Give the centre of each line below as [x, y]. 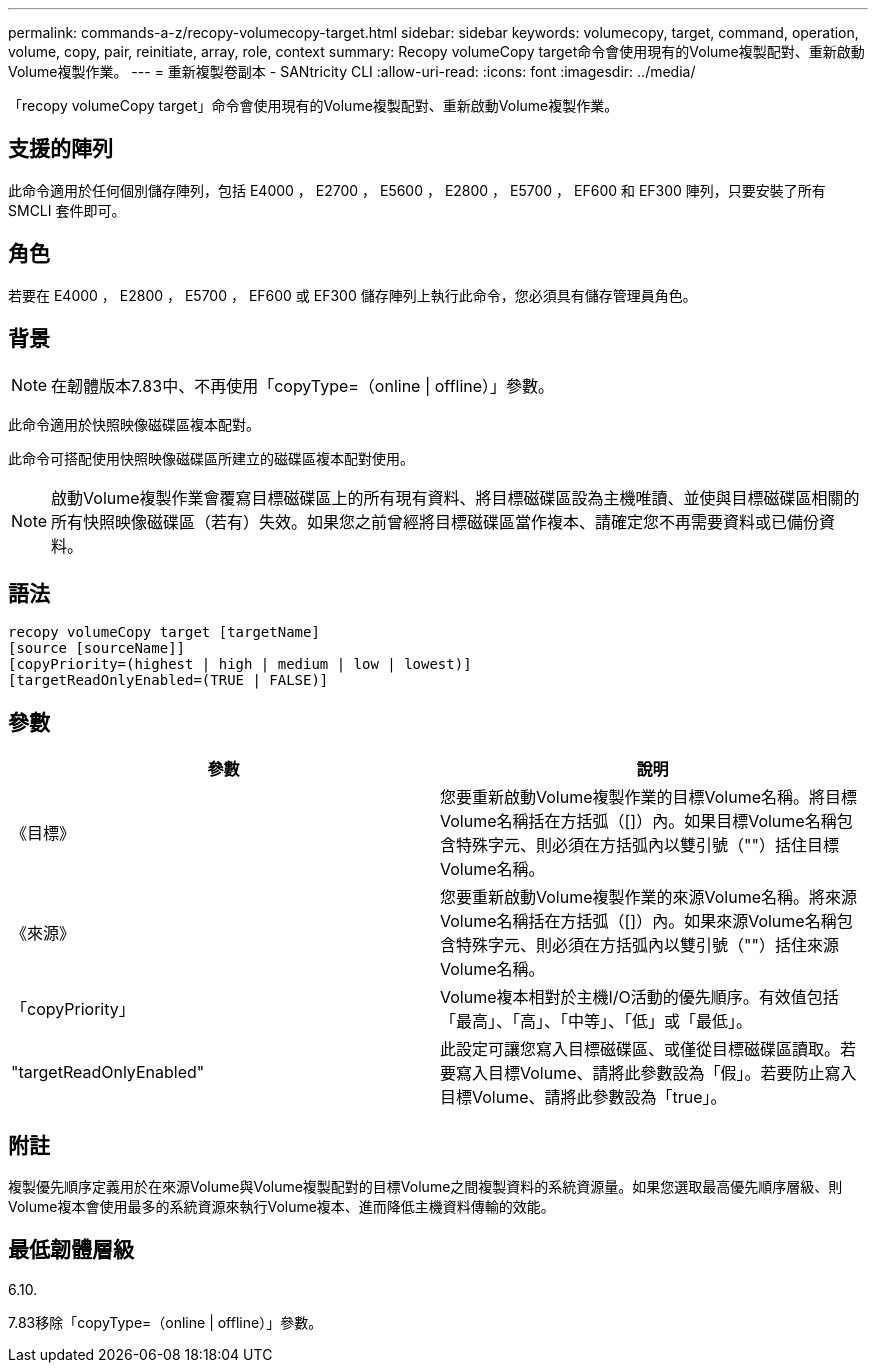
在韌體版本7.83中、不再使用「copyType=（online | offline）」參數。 [303, 385]
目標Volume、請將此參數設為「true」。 [583, 1097]
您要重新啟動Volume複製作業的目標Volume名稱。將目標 [649, 797]
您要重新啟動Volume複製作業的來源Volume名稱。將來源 [649, 897]
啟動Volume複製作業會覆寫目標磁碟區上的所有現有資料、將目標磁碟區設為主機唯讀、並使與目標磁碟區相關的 [455, 497]
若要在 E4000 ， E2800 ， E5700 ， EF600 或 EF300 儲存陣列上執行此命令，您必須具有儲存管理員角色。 [352, 295]
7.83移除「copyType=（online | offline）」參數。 [165, 1322]
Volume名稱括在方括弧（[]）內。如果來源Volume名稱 [638, 921]
